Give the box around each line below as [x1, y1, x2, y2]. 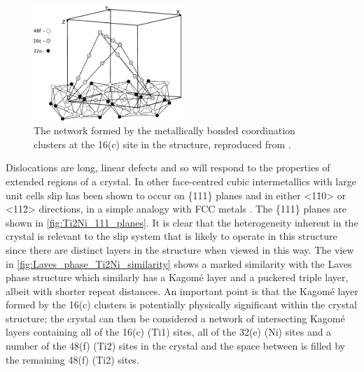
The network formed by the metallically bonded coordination [34, 123, 295, 138]
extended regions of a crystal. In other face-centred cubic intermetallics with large [6, 173, 356, 188]
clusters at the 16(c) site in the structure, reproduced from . [34, 136, 291, 151]
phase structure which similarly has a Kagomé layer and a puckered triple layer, [6, 270, 349, 285]
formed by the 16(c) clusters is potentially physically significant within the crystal [6, 297, 357, 312]
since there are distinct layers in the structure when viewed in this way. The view [6, 242, 354, 257]
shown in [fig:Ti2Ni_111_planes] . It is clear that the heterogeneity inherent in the [6, 215, 358, 229]
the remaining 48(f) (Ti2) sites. [6, 352, 139, 366]
